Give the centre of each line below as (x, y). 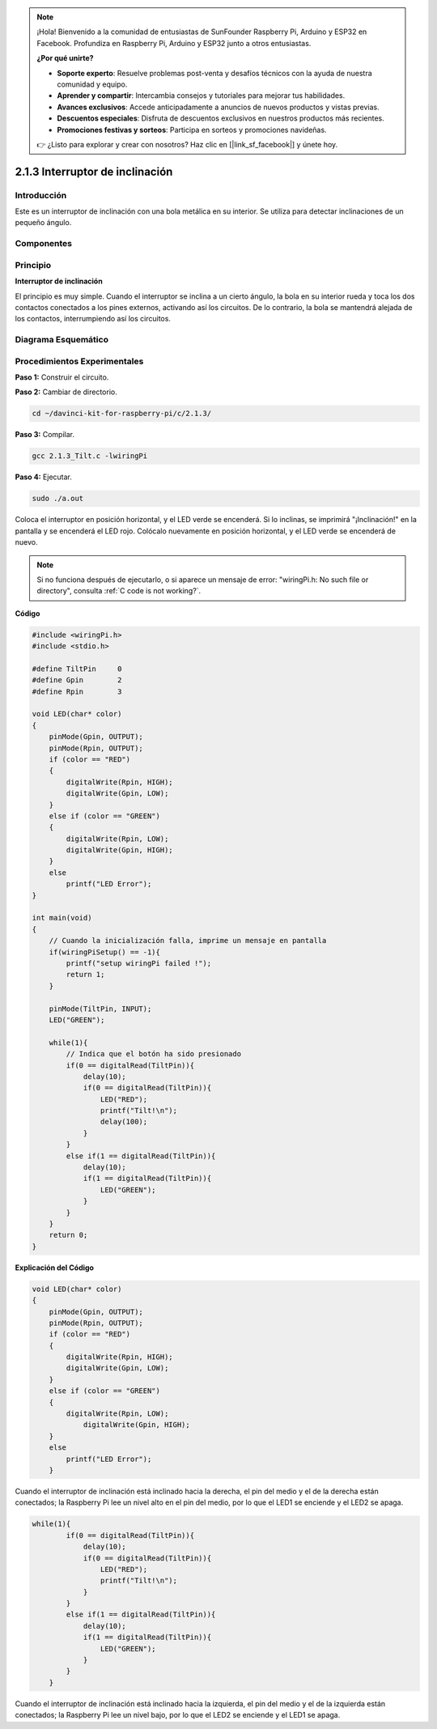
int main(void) (62, 918)
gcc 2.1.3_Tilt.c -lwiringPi (90, 456)
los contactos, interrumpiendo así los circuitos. (93, 319)
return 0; (68, 1235)
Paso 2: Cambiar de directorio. (66, 392)
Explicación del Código (55, 1268)
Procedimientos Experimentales (79, 361)
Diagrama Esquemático (62, 340)
